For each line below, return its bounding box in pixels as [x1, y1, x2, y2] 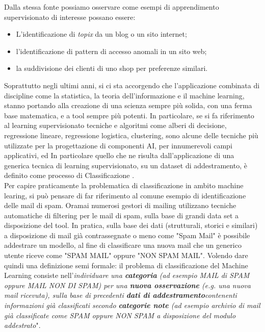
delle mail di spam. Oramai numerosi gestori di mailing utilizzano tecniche [4, 200, 236, 211]
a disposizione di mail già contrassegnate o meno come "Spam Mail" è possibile [4, 229, 250, 240]
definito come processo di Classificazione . [4, 170, 135, 181]
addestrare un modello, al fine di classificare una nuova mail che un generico [4, 240, 242, 250]
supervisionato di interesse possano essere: [4, 11, 136, 22]
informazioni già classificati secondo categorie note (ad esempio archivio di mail [4, 300, 260, 311]
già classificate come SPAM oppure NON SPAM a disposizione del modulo [4, 310, 236, 320]
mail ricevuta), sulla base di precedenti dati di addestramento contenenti [4, 290, 237, 300]
